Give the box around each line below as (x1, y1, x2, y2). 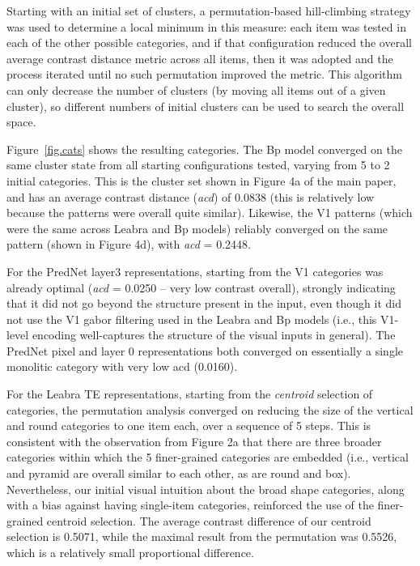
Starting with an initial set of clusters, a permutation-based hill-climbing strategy (6, 2, 411, 19)
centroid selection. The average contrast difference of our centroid (46, 512, 371, 529)
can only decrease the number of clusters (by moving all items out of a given (6, 81, 386, 98)
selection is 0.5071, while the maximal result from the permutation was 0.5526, (6, 528, 397, 545)
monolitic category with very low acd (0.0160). (6, 358, 238, 375)
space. (6, 113, 36, 130)
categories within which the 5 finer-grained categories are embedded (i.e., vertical (6, 449, 409, 466)
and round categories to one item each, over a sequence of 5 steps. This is (6, 417, 371, 434)
